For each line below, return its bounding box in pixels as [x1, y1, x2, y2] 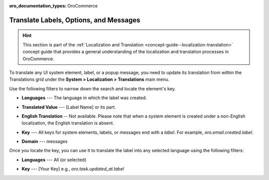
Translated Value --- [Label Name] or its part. [21, 104, 117, 110]
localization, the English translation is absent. [21, 120, 115, 126]
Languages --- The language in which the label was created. [21, 95, 147, 101]
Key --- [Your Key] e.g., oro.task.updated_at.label [21, 166, 124, 172]
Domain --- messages [21, 139, 68, 145]
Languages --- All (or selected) [21, 157, 87, 163]
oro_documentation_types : [9, 3, 67, 8]
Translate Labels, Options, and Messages [9, 15, 140, 24]
